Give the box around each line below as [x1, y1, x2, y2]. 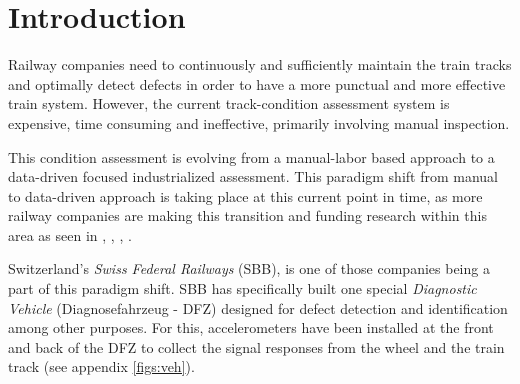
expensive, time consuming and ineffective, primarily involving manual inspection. [8, 112, 510, 133]
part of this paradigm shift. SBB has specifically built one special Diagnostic [8, 278, 477, 299]
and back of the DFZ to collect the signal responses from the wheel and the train [8, 336, 505, 357]
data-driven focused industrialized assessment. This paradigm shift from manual [8, 166, 499, 187]
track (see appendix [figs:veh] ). [8, 356, 195, 377]
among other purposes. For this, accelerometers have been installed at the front [8, 317, 494, 338]
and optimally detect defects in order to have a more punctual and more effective [8, 73, 506, 94]
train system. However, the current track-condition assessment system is [8, 93, 450, 114]
